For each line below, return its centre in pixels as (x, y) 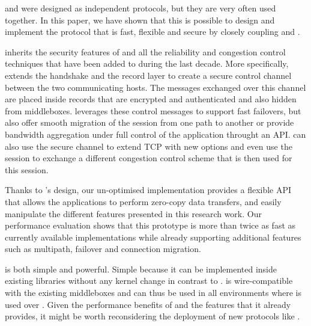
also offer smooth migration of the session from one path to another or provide (149, 122)
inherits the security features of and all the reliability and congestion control (145, 51)
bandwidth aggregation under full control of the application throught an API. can (155, 134)
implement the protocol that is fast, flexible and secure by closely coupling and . (152, 32)
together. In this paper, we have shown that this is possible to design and (140, 20)
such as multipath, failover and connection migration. (103, 249)
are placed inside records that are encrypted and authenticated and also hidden (151, 99)
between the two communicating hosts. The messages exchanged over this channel (155, 87)
